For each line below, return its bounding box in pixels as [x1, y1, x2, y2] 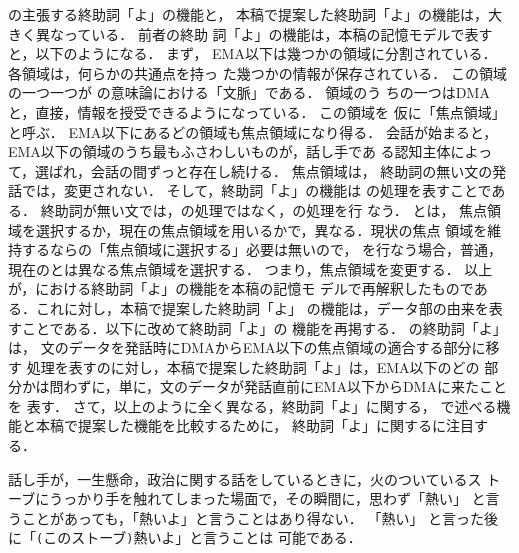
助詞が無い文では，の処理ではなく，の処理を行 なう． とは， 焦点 [54, 199, 488, 220]
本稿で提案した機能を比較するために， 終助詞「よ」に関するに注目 [35, 415, 474, 436]
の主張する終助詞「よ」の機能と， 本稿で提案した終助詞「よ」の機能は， [8, 4, 489, 24]
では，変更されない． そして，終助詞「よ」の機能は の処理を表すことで [21, 180, 492, 201]
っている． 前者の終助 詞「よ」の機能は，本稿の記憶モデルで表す [63, 23, 493, 44]
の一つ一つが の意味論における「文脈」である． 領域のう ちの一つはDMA [8, 82, 490, 103]
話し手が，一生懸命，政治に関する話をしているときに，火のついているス [8, 468, 482, 489]
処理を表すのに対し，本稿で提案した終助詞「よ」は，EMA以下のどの [26, 356, 480, 377]
